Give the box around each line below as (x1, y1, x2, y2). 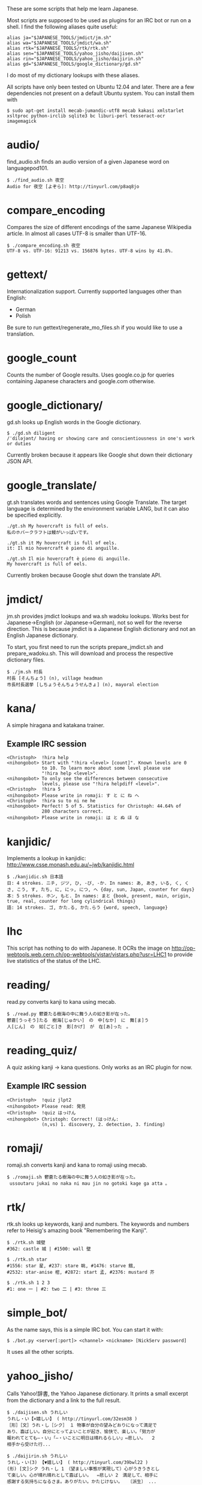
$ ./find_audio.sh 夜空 (7, 177, 65, 183)
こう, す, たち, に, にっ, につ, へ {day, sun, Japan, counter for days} (16, 887, 195, 893)
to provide (167, 951, 193, 958)
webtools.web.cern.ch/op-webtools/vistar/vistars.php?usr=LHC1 (7, 951, 167, 958)
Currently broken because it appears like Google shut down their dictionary (7, 451, 193, 458)
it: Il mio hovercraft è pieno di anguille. (7, 545, 120, 551)
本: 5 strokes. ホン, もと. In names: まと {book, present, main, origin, (7, 893, 191, 899)
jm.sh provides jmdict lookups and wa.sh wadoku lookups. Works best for (7, 612, 189, 620)
